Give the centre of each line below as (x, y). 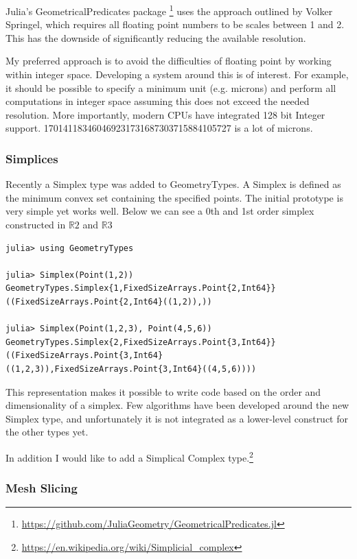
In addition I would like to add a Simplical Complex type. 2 (129, 456)
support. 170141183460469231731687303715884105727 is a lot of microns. (159, 128)
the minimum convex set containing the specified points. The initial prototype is (174, 197)
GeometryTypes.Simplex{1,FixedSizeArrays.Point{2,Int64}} (141, 288)
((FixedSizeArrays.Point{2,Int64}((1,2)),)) (109, 301)
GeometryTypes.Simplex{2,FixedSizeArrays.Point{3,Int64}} (141, 342)
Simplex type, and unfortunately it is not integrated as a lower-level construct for (177, 418)
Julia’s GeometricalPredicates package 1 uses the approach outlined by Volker (169, 10)
